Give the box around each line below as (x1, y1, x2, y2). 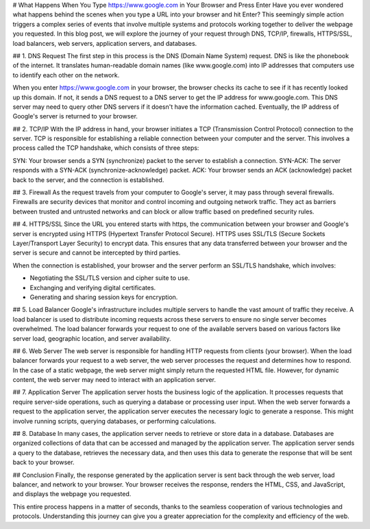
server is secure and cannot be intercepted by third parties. (12, 248, 181, 257)
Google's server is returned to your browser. (12, 112, 138, 120)
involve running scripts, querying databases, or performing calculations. (12, 417, 217, 425)
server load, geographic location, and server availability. (12, 334, 171, 342)
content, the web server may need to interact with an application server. (12, 376, 216, 384)
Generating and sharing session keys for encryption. (29, 293, 178, 301)
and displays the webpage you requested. (12, 490, 132, 498)
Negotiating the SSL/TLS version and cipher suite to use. (29, 274, 190, 282)
